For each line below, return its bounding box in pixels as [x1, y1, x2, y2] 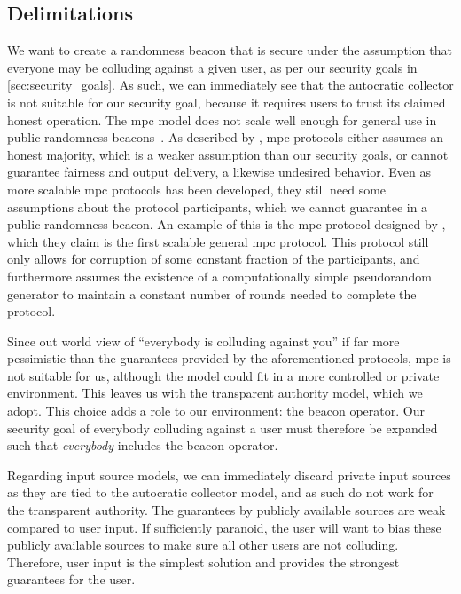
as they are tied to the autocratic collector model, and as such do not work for [7, 483, 434, 502]
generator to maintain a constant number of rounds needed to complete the [7, 284, 417, 303]
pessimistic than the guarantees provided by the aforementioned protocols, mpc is [7, 349, 451, 368]
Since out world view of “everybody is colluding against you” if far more [7, 331, 400, 350]
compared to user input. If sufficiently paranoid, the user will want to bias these [7, 518, 441, 536]
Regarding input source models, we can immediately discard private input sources [7, 465, 451, 484]
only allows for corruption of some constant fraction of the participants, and [7, 249, 420, 268]
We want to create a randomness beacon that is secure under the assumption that [7, 41, 452, 59]
